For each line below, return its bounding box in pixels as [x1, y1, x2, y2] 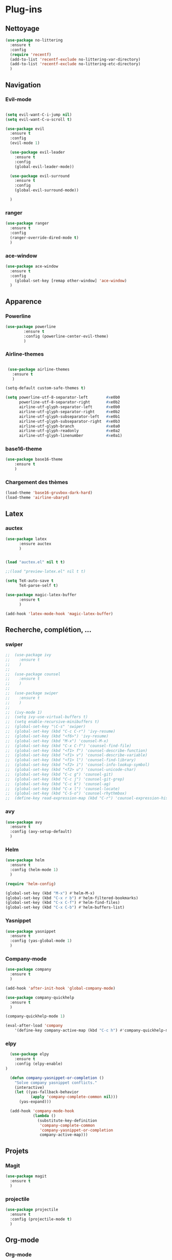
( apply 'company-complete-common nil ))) [30, 1095, 118, 1100]
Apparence [5, 297, 42, 306]
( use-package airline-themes [7, 366, 70, 372]
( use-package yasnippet [5, 929, 56, 934]
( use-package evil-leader [10, 150, 66, 155]
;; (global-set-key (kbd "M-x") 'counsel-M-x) [5, 738, 109, 744]
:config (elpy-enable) [14, 1061, 63, 1067]
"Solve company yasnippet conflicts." [14, 1080, 97, 1085]
